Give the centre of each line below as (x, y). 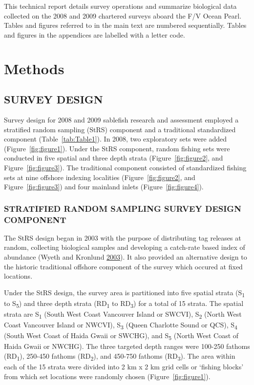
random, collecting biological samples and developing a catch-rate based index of (125, 247)
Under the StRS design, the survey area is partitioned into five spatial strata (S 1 (125, 293)
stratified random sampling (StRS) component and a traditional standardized (120, 129)
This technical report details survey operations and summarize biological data (120, 6)
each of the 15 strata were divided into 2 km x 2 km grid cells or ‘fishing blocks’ (124, 367)
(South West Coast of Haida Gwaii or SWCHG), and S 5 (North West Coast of (121, 336)
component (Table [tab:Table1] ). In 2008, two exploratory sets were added (116, 139)
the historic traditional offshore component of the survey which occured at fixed (123, 266)
